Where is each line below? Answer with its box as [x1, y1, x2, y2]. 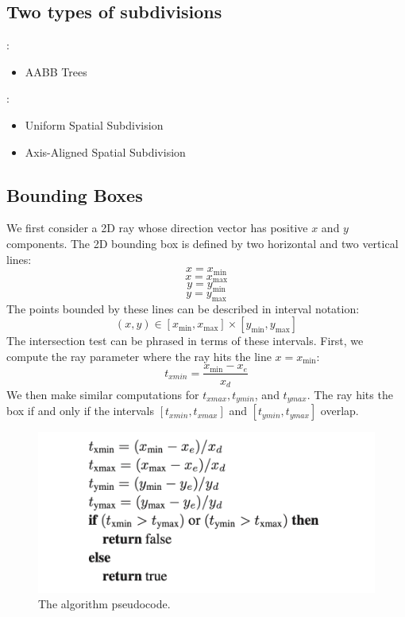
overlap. [320, 402, 359, 419]
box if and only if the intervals [6, 402, 155, 419]
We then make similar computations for [6, 386, 199, 402]
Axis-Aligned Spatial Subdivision [25, 143, 186, 160]
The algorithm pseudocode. [38, 596, 171, 612]
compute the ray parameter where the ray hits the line [6, 347, 272, 364]
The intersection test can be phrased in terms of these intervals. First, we [6, 332, 364, 349]
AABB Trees [25, 63, 87, 80]
